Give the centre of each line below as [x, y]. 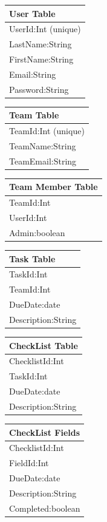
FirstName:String [41, 59]
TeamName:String [43, 146]
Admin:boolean [37, 232]
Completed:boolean [45, 508]
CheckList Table [44, 345]
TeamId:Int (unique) [47, 131]
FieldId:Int [29, 463]
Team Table [34, 115]
